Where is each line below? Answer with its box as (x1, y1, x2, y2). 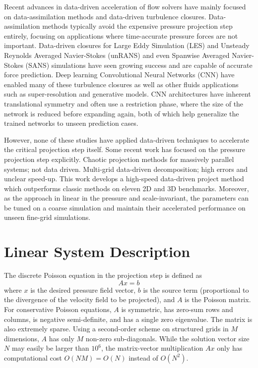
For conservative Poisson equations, (4, 304, 112, 314)
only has (217, 343, 243, 353)
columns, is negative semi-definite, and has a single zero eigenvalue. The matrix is (4, 314, 253, 324)
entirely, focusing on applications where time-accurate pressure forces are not (4, 30, 238, 41)
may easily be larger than (11, 343, 89, 353)
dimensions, (4, 333, 39, 343)
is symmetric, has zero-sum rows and (121, 304, 233, 314)
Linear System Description (4, 241, 191, 262)
